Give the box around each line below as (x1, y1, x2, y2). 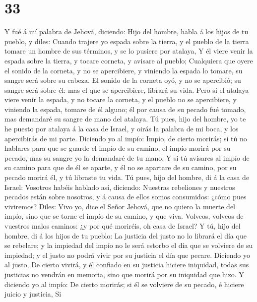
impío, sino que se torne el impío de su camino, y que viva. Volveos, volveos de (4, 211, 244, 221)
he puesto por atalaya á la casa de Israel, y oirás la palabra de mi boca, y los (4, 123, 239, 134)
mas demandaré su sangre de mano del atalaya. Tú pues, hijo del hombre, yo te (4, 114, 246, 124)
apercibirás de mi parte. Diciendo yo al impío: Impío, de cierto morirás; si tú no (4, 133, 247, 143)
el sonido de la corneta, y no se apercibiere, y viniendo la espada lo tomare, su (4, 65, 243, 75)
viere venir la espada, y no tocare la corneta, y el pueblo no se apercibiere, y (4, 94, 237, 105)
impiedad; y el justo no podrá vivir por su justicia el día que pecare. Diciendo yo (4, 249, 250, 260)
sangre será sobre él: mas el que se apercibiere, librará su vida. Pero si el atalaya (4, 84, 249, 95)
